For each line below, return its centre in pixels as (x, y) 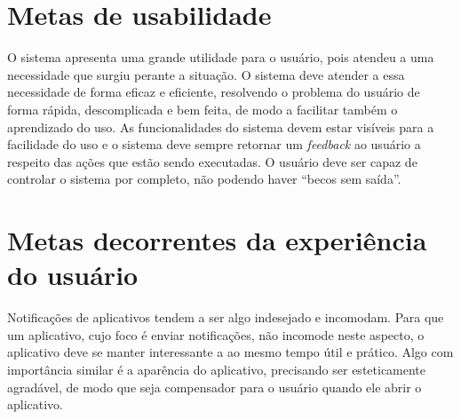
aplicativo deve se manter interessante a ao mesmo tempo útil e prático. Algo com (230, 352)
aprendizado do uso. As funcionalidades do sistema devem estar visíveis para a (221, 126)
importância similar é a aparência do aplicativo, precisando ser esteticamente (217, 369)
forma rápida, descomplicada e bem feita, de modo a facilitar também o (203, 109)
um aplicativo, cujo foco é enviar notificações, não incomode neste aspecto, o (216, 334)
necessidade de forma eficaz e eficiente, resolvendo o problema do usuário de (214, 92)
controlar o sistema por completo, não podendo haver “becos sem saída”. (204, 179)
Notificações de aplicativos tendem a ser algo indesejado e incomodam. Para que (226, 317)
